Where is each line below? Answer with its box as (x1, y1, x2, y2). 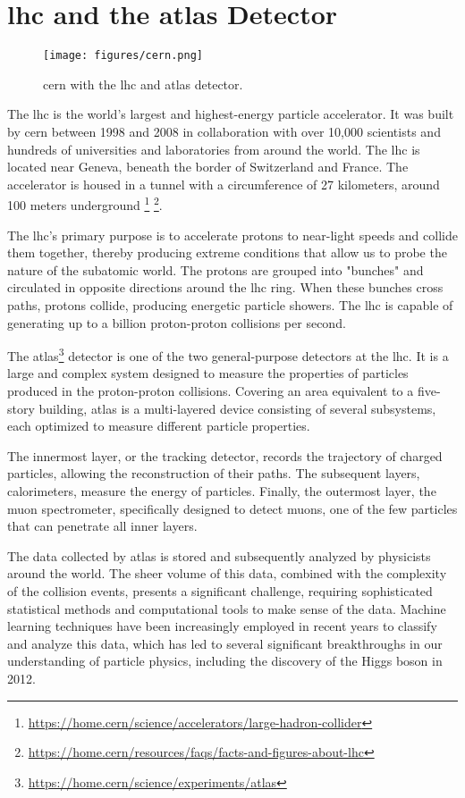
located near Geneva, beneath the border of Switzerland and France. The (7, 157, 409, 176)
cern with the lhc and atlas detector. (43, 74, 243, 93)
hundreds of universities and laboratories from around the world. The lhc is (7, 139, 420, 158)
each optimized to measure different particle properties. (7, 416, 310, 435)
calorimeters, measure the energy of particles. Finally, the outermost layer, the (7, 481, 436, 500)
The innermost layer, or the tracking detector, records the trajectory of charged (7, 446, 443, 465)
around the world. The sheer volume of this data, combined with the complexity (7, 564, 447, 583)
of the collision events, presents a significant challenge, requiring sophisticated (7, 581, 433, 600)
